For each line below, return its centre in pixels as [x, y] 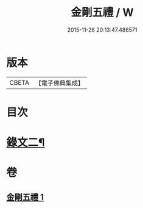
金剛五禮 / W [102, 13]
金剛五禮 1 [25, 197]
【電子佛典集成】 [59, 83]
